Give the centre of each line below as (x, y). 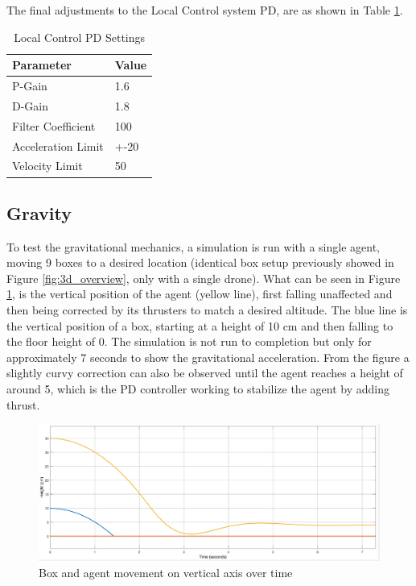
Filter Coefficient (54, 125)
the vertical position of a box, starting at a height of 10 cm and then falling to (200, 325)
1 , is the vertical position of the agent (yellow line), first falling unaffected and (200, 294)
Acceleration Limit (58, 145)
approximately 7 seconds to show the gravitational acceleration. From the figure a (208, 357)
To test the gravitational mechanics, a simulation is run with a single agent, (194, 246)
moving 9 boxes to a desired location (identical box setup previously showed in (200, 262)
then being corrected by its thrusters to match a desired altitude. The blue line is (207, 310)
